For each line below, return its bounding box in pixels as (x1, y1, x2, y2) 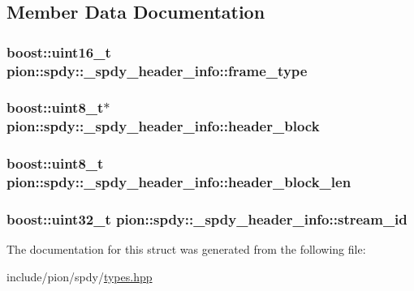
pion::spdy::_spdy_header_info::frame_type (6, 60, 308, 80)
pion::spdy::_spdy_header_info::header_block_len (6, 172, 351, 192)
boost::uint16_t (6, 41, 111, 62)
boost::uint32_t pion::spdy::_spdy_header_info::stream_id (6, 209, 408, 229)
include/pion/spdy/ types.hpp (6, 267, 153, 285)
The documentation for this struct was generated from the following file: (6, 241, 366, 258)
